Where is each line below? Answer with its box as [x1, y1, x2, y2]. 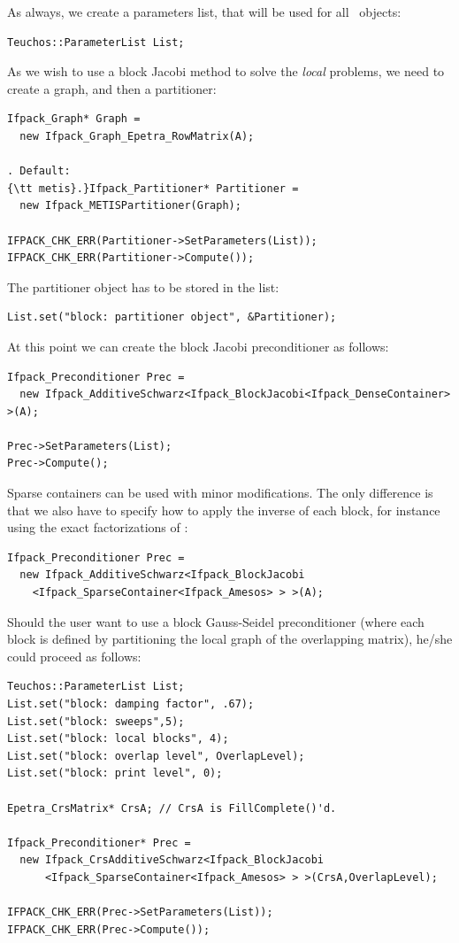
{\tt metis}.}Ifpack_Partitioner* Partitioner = [7, 182, 299, 195]
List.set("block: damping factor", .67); [7, 698, 255, 710]
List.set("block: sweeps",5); [7, 715, 185, 728]
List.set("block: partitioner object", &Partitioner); [7, 311, 337, 324]
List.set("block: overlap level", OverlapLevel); [7, 749, 305, 762]
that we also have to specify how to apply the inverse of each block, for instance [7, 500, 440, 519]
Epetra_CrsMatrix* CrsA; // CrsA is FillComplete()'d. [7, 801, 337, 815]
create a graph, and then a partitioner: [7, 79, 217, 97]
